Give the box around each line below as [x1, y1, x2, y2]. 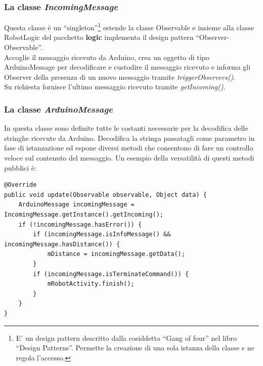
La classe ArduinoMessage [4, 102, 113, 115]
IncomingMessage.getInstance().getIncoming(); [4, 211, 163, 218]
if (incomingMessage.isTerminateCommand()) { [33, 270, 189, 278]
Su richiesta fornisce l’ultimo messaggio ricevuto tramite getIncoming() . [4, 81, 226, 92]
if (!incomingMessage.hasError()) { [18, 221, 142, 228]
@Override [4, 181, 37, 189]
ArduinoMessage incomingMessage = [18, 201, 135, 208]
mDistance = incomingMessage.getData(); [47, 250, 185, 258]
